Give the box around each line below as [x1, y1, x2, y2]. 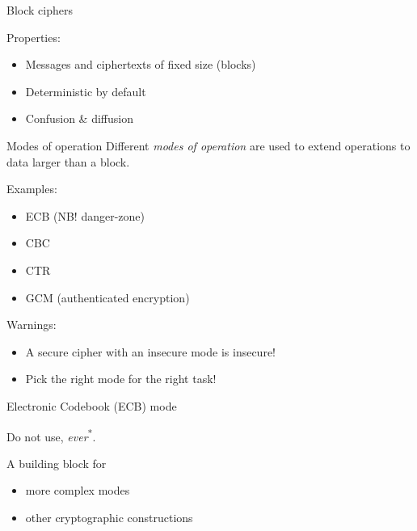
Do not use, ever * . [6, 425, 96, 445]
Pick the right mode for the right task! [25, 370, 217, 387]
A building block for [6, 454, 107, 471]
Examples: [6, 180, 57, 197]
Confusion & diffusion [25, 110, 133, 127]
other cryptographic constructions [25, 508, 193, 525]
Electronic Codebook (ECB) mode [6, 397, 177, 414]
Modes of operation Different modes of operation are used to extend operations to [6, 137, 411, 154]
